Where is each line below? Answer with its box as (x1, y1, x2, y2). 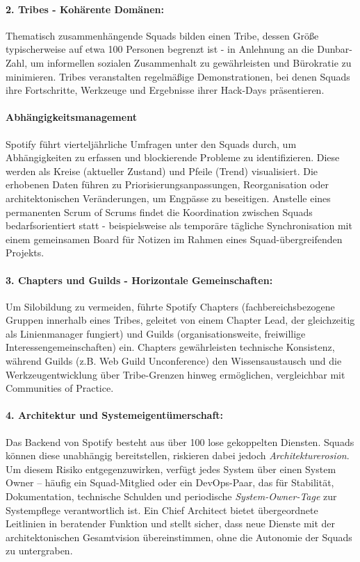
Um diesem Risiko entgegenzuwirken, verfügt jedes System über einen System (6, 461, 336, 476)
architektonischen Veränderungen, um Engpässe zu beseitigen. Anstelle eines (6, 190, 331, 205)
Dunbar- (317, 42, 352, 56)
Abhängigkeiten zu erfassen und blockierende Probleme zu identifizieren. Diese (6, 150, 340, 165)
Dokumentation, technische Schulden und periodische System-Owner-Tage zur (6, 489, 337, 504)
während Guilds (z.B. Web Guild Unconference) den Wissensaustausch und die (6, 354, 342, 368)
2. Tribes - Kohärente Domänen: (6, 1, 164, 16)
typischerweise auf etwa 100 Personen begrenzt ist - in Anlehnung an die (6, 42, 314, 56)
